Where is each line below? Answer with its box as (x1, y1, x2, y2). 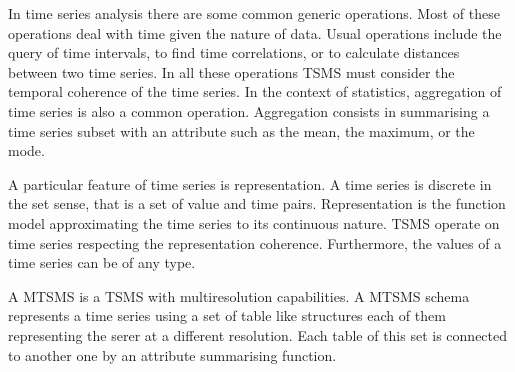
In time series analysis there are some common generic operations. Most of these (8, 3, 500, 23)
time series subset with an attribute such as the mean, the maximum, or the (8, 120, 475, 141)
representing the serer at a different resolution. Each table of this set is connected (8, 324, 508, 345)
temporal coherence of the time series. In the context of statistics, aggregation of (8, 81, 502, 102)
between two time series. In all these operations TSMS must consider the (8, 61, 455, 82)
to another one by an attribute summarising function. (8, 344, 337, 365)
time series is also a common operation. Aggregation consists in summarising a (8, 100, 490, 121)
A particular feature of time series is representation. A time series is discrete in (8, 173, 492, 194)
